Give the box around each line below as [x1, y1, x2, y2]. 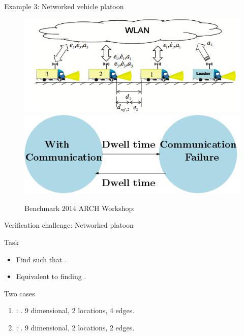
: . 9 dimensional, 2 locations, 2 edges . [16, 322, 135, 332]
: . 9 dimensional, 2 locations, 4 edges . [16, 305, 135, 316]
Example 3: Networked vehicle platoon [4, 1, 124, 11]
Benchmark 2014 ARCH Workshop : [24, 202, 135, 213]
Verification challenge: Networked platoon [4, 220, 134, 230]
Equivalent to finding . [16, 271, 86, 282]
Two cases [4, 288, 35, 298]
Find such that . [16, 254, 67, 264]
